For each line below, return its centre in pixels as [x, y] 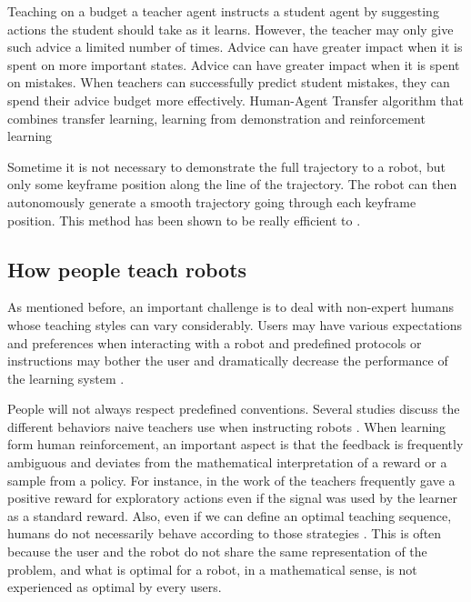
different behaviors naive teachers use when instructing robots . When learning [227, 426]
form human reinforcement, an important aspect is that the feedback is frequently [235, 444]
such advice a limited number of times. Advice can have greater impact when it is [235, 47]
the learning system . [66, 378]
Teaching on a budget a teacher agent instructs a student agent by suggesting [223, 11]
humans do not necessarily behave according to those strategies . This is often [225, 533]
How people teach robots [127, 269]
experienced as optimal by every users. [115, 587]
